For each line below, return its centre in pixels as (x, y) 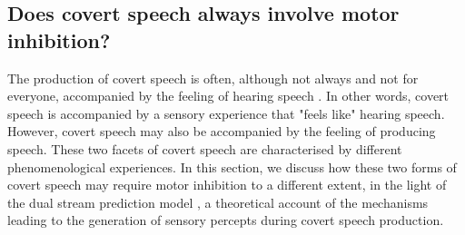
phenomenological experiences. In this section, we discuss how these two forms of (232, 166)
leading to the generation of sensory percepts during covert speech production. (226, 220)
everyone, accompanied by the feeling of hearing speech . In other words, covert (228, 96)
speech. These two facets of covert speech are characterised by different (205, 148)
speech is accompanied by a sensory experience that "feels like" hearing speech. (226, 113)
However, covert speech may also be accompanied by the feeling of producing (222, 131)
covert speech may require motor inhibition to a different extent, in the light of (227, 185)
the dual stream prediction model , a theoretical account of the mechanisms (218, 202)
